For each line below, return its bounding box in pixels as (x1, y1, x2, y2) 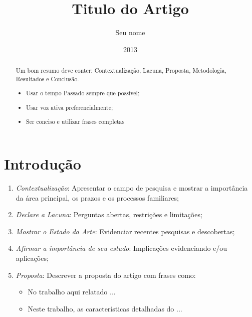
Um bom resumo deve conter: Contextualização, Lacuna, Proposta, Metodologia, (16, 66, 226, 75)
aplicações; (16, 252, 49, 263)
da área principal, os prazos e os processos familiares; (16, 192, 179, 203)
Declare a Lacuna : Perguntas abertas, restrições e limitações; (16, 209, 202, 220)
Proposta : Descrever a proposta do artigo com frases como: (16, 269, 196, 280)
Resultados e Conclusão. (16, 74, 79, 83)
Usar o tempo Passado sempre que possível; (26, 89, 140, 97)
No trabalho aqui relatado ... (28, 286, 116, 297)
